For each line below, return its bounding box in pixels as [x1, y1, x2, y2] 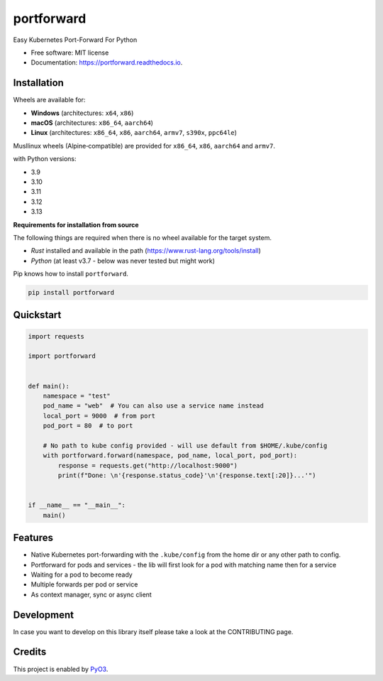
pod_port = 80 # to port [43, 422, 133, 430]
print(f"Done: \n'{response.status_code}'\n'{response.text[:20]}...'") [57, 472, 316, 479]
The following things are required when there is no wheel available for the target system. [13, 233, 272, 241]
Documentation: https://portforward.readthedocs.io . [30, 58, 183, 67]
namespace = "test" [43, 392, 111, 401]
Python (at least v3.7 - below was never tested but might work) [30, 256, 216, 265]
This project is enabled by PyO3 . [13, 665, 109, 673]
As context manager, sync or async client [30, 590, 152, 599]
